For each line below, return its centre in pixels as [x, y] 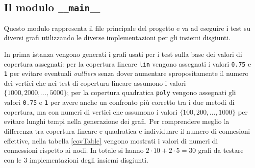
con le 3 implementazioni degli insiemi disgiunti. [76, 159]
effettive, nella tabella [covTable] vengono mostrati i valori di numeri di [111, 140]
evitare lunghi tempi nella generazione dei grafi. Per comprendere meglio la [117, 121]
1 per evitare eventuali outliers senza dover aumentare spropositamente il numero [126, 73]
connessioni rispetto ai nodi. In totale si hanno [74, 150]
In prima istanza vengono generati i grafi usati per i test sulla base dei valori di [123, 54]
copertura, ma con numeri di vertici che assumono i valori [91, 111]
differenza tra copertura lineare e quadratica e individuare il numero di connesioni [127, 131]
